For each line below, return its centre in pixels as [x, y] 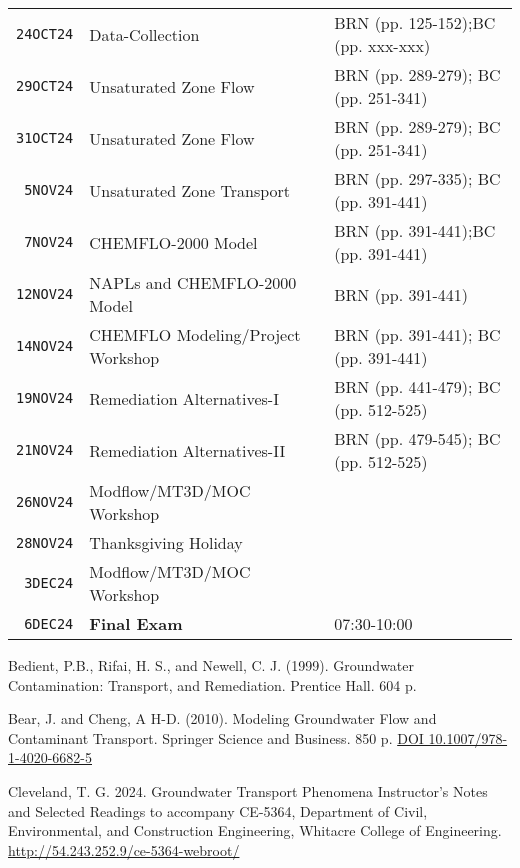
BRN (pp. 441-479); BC [417, 386]
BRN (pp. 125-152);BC [415, 22]
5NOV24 [49, 190]
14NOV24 [45, 346]
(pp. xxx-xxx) [382, 45]
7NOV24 [49, 242]
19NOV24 [45, 398]
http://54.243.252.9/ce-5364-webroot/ [124, 849]
